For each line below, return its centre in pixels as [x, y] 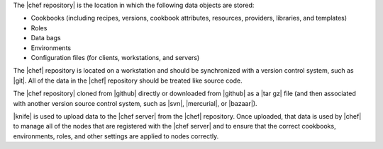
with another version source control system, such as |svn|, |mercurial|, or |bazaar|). [135, 103]
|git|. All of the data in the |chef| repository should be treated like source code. [128, 81]
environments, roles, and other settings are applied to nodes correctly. [116, 136]
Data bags [46, 38]
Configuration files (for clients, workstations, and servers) [115, 57]
